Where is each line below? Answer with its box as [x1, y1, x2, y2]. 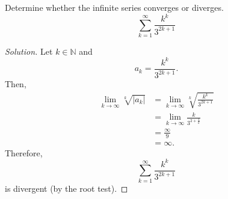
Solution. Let [5, 44, 53, 57]
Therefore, [5, 146, 43, 159]
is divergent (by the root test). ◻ [5, 182, 128, 194]
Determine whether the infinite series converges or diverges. [5, 1, 224, 13]
